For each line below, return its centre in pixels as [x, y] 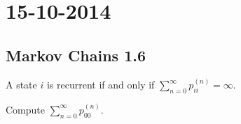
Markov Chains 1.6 [76, 55]
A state [21, 85]
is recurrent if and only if [101, 85]
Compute [25, 109]
